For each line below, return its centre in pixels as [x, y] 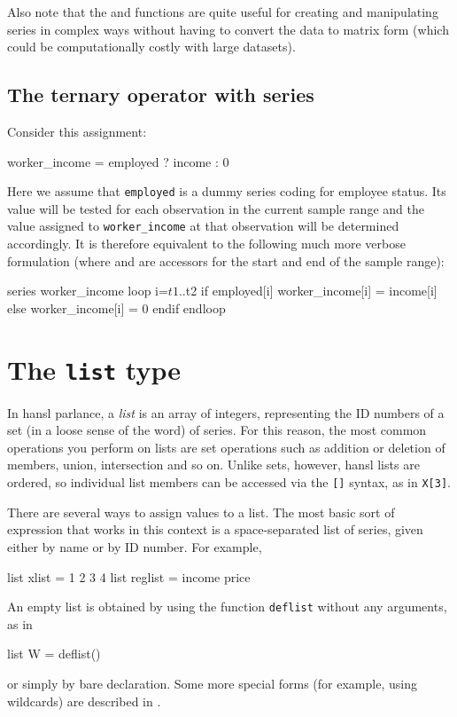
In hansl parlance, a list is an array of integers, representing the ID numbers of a [226, 412]
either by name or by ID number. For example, [135, 546]
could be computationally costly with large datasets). [151, 47]
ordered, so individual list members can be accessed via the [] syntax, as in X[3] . [229, 482]
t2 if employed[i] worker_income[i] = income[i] [311, 291]
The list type [94, 369]
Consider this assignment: [77, 131]
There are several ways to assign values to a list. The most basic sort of [201, 512]
